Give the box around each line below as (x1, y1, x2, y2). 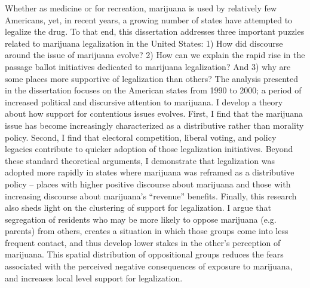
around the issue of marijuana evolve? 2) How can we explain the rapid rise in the (5, 48, 305, 61)
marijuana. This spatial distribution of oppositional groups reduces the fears (5, 248, 284, 260)
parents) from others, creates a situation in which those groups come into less (5, 225, 288, 237)
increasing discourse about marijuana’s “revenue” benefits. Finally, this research (5, 189, 297, 202)
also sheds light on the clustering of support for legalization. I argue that (5, 201, 271, 214)
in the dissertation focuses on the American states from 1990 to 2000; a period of (5, 84, 302, 96)
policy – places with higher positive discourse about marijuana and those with (5, 177, 291, 190)
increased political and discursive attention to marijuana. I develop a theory (5, 95, 283, 108)
